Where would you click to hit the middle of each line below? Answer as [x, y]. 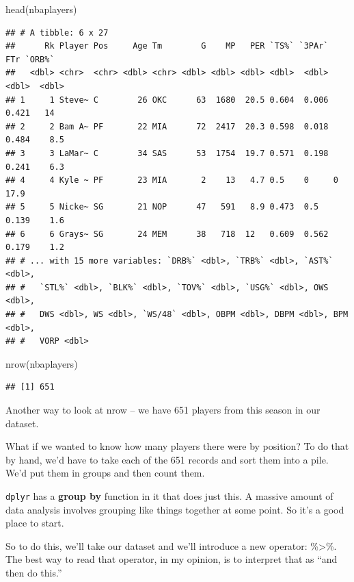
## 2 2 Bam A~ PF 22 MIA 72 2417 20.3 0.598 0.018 [167, 126]
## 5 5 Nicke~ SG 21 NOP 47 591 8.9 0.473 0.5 [162, 207]
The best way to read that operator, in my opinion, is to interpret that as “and [172, 559]
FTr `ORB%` [30, 59]
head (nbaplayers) [41, 9]
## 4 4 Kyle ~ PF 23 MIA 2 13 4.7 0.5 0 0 [172, 180]
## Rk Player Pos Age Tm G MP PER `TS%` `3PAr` [167, 46]
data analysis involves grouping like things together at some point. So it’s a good [175, 509]
